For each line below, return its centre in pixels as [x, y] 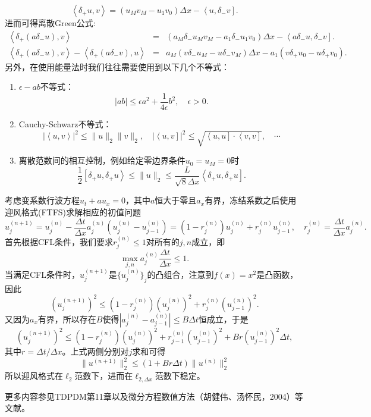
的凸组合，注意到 [180, 274]
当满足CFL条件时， [42, 274]
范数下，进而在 [104, 376]
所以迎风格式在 [34, 376]
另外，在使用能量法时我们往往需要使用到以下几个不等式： [117, 66]
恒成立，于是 [223, 319]
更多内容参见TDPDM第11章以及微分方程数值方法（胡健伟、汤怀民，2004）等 [154, 396]
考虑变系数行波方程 [42, 200]
